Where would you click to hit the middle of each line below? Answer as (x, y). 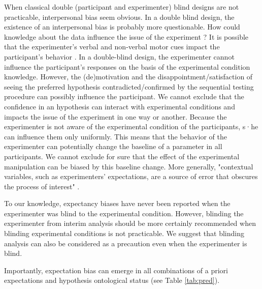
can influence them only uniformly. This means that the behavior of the (116, 136)
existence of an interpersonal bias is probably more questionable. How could (122, 27)
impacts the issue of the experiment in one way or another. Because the (116, 116)
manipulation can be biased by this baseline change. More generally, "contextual (129, 166)
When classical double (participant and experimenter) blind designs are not (122, 7)
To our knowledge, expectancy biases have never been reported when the (117, 203)
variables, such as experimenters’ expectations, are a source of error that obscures (131, 176)
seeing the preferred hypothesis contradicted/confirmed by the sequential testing (129, 86)
